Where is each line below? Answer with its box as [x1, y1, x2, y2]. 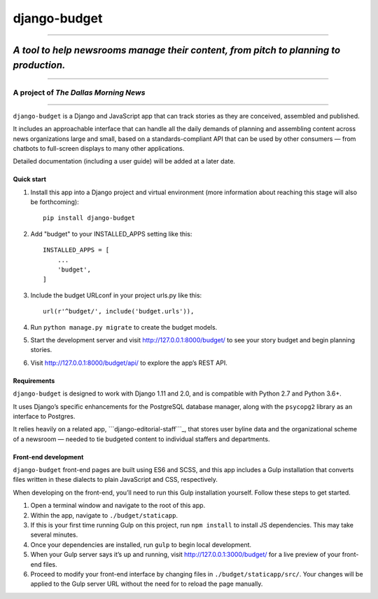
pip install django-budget [43, 214, 136, 222]
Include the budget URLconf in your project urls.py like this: [30, 291, 202, 299]
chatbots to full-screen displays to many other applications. [13, 144, 185, 152]
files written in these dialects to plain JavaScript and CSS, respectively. [13, 476, 218, 484]
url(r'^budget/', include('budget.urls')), [43, 307, 195, 316]
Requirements [13, 376, 55, 385]
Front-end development [13, 452, 84, 461]
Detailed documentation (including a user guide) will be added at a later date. [13, 157, 236, 166]
